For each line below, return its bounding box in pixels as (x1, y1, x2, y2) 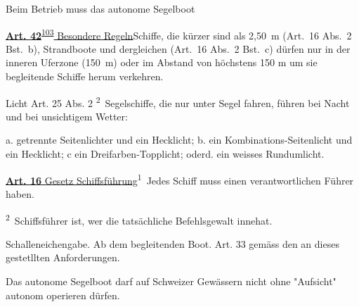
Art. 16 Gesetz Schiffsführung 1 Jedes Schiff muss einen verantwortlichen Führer (6, 170, 354, 187)
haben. (6, 186, 34, 201)
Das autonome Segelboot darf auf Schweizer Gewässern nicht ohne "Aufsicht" (6, 273, 337, 288)
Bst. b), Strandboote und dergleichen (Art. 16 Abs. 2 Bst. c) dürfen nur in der (6, 41, 351, 56)
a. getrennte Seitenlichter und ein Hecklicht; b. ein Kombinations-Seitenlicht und (6, 132, 353, 147)
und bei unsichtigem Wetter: (6, 108, 128, 123)
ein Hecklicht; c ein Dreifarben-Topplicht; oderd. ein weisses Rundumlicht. (6, 146, 325, 161)
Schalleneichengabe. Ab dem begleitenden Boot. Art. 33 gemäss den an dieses (6, 236, 339, 251)
